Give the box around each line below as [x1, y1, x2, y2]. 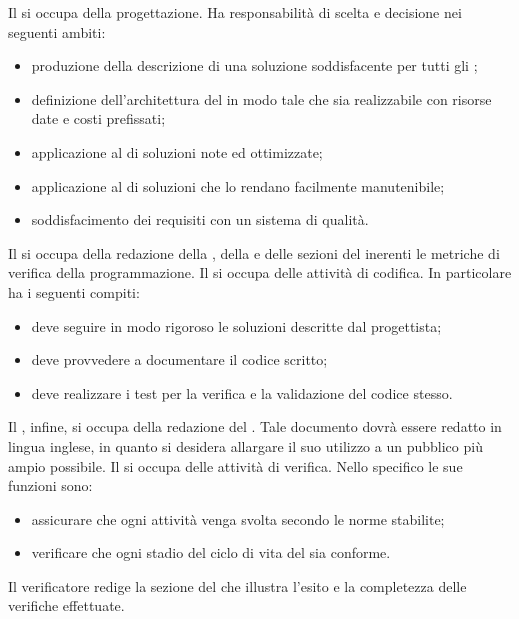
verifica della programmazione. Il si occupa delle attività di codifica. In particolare [8, 262, 512, 283]
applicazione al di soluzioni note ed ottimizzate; [31, 141, 323, 162]
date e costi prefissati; [31, 108, 166, 129]
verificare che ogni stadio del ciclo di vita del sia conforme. [31, 542, 391, 563]
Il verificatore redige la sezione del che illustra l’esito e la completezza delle [8, 575, 467, 596]
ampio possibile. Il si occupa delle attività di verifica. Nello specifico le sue [8, 455, 463, 476]
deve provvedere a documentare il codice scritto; [31, 349, 328, 370]
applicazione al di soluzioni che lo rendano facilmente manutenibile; [31, 175, 445, 196]
